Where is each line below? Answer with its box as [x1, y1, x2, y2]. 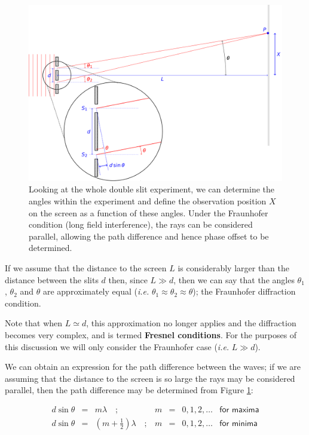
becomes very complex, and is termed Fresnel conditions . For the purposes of [5, 328, 297, 341]
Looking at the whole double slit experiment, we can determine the [29, 183, 274, 195]
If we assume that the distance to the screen [5, 261, 167, 274]
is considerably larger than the [178, 261, 290, 274]
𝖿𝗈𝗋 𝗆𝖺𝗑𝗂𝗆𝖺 [219, 405, 259, 414]
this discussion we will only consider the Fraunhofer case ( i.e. [5, 340, 230, 353]
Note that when [5, 317, 63, 329]
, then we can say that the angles [173, 273, 295, 286]
